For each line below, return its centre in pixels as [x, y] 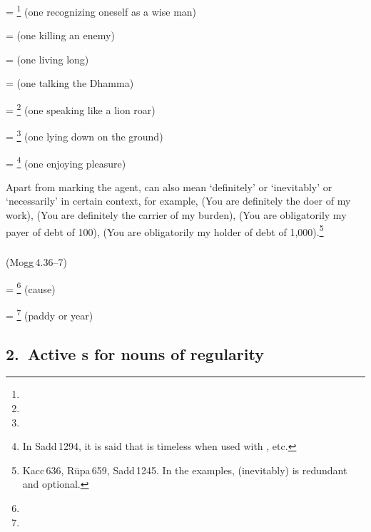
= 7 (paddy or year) [50, 314]
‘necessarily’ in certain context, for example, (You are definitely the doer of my [178, 201]
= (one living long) [47, 59]
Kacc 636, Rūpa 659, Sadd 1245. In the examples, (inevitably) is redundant [185, 470]
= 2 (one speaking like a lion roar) [81, 109]
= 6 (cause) [31, 287]
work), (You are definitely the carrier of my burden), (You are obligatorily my [176, 214]
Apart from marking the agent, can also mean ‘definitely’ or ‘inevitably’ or [169, 186]
